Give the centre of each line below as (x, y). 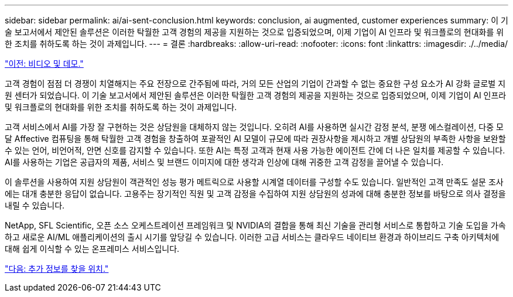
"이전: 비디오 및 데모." (44, 64)
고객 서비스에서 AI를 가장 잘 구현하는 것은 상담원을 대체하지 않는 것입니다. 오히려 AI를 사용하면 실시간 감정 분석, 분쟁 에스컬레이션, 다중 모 (254, 127)
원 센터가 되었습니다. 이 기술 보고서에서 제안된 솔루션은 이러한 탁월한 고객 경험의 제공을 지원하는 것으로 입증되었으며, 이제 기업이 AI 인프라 (256, 95)
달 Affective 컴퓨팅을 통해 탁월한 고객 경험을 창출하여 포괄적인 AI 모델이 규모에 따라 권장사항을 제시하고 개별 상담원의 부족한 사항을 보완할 (255, 139)
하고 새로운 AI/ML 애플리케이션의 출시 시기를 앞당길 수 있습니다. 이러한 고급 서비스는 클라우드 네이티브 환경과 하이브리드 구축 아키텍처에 (252, 237)
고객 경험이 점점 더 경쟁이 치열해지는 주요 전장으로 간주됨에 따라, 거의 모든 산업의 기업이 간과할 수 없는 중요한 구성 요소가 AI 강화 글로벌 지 (255, 83)
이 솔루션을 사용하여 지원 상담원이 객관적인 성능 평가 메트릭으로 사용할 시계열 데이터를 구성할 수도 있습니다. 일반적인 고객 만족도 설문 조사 (254, 182)
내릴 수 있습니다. (35, 205)
